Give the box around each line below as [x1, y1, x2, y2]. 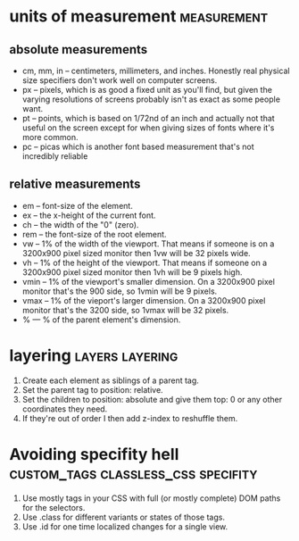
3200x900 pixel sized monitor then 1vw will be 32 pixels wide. [21, 247, 252, 258]
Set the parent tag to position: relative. [21, 384, 163, 395]
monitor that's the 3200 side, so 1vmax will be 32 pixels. [21, 304, 229, 315]
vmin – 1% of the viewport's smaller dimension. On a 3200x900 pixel [21, 276, 275, 287]
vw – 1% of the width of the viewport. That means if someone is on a [21, 238, 275, 249]
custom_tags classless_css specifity [9, 462, 258, 483]
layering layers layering [9, 345, 179, 365]
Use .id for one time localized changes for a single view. [21, 520, 228, 532]
